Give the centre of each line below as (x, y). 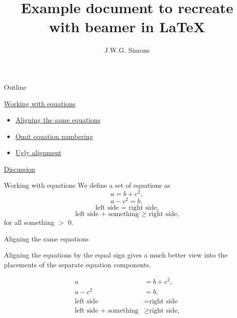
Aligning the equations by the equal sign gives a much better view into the (116, 255)
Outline (15, 87)
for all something (29, 222)
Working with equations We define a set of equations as (87, 185)
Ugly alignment (38, 152)
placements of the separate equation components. (77, 264)
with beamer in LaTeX (127, 27)
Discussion (20, 169)
